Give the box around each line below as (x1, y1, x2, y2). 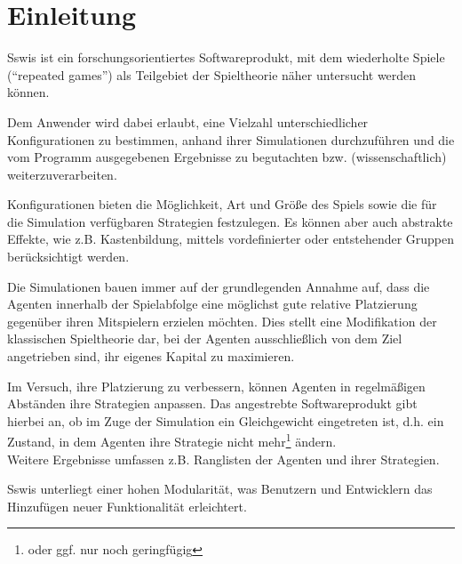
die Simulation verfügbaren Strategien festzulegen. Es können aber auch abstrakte (7, 212, 453, 230)
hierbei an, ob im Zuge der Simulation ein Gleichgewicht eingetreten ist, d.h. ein (7, 411, 444, 430)
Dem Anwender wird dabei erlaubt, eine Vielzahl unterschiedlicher (7, 112, 369, 131)
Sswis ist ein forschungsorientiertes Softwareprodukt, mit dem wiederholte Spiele (7, 48, 445, 67)
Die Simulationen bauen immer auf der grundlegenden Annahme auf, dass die (7, 277, 430, 295)
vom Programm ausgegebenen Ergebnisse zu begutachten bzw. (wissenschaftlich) (7, 148, 447, 166)
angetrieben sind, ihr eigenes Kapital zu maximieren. (7, 347, 295, 366)
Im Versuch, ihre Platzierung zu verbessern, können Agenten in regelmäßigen (7, 376, 426, 395)
